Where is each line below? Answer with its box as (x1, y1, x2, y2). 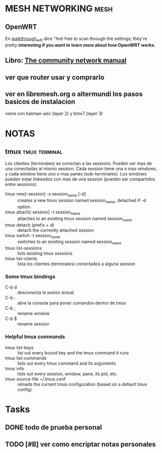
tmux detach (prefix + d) (5, 222, 55, 228)
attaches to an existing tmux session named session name (17, 215, 133, 222)
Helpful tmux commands (5, 333, 65, 340)
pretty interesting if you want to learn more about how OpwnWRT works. (5, 42, 156, 48)
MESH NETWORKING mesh (5, 3, 113, 14)
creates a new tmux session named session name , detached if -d (17, 198, 146, 205)
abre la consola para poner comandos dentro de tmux (17, 300, 127, 306)
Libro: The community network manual (5, 56, 127, 65)
